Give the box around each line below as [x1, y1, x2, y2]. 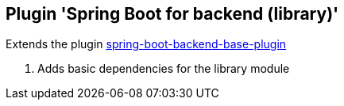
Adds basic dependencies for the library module [37, 62, 290, 76]
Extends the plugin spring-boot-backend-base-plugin [6, 37, 287, 51]
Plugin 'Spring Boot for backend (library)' [6, 4, 339, 24]
